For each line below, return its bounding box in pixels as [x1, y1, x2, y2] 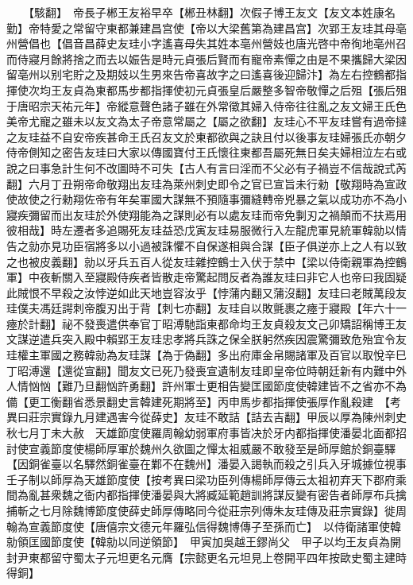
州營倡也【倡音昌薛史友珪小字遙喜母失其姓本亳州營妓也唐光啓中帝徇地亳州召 [6, 35, 407, 52]
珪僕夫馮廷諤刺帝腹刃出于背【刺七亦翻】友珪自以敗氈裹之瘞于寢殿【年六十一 [6, 300, 407, 316]
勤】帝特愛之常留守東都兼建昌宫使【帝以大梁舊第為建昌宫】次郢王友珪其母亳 [6, 19, 407, 36]
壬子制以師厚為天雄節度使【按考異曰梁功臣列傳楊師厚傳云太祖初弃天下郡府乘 [6, 471, 407, 487]
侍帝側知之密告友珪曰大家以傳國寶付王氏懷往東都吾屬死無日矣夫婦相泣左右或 [6, 144, 407, 161]
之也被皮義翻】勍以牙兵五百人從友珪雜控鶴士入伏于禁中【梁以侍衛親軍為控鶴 [6, 253, 407, 269]
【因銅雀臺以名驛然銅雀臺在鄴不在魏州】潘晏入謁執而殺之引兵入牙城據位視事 [6, 455, 407, 472]
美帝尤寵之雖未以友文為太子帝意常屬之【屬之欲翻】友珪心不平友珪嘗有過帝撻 [6, 113, 407, 130]
